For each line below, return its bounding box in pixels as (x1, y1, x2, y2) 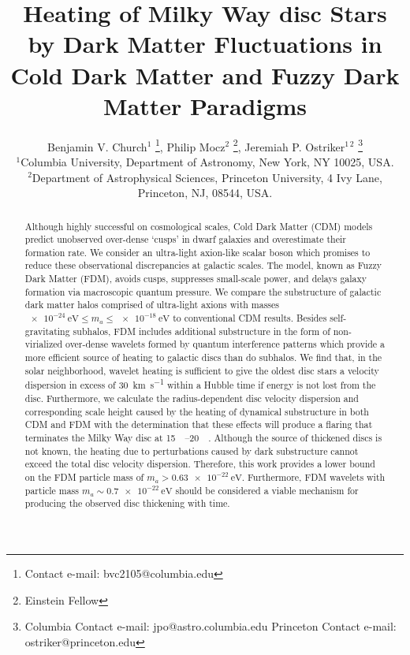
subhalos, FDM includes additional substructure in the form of (73, 324, 330, 337)
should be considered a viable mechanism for (175, 483, 359, 497)
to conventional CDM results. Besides (173, 311, 327, 325)
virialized (24, 337, 63, 351)
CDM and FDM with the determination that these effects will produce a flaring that (24, 418, 373, 431)
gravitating (24, 324, 70, 337)
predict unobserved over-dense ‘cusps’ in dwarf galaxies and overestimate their (24, 233, 346, 246)
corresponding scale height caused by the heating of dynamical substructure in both (24, 404, 369, 418)
